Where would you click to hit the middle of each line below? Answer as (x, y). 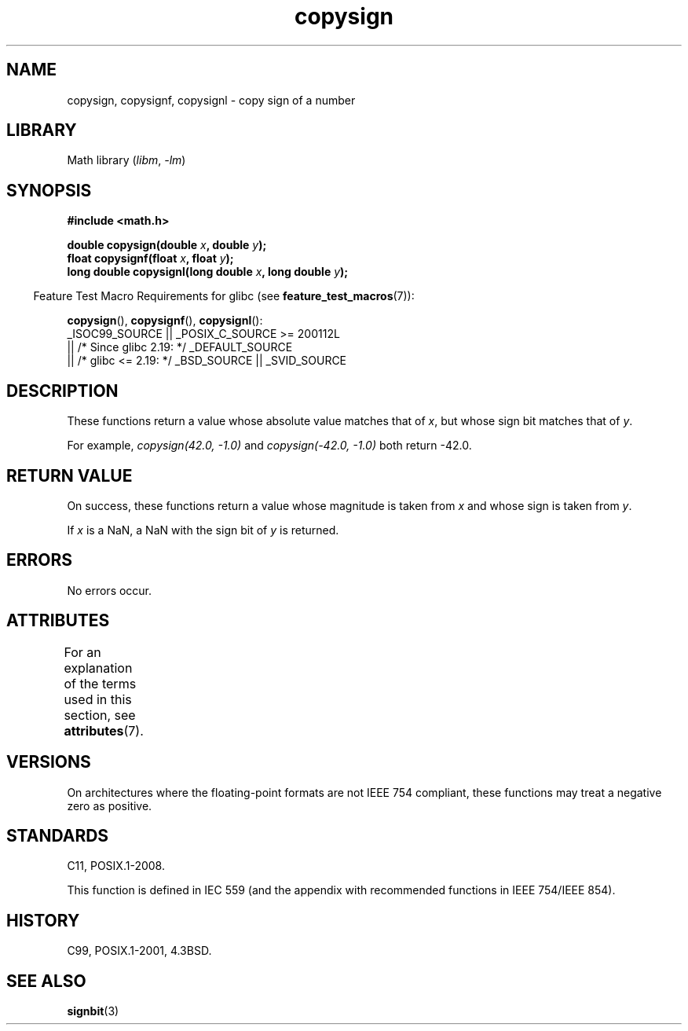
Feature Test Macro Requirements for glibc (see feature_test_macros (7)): (224, 296)
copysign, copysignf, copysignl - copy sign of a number (211, 100)
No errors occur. (110, 590)
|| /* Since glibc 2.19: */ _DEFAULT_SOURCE (180, 347)
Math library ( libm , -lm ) (126, 160)
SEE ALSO (46, 981)
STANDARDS (58, 835)
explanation (98, 668)
